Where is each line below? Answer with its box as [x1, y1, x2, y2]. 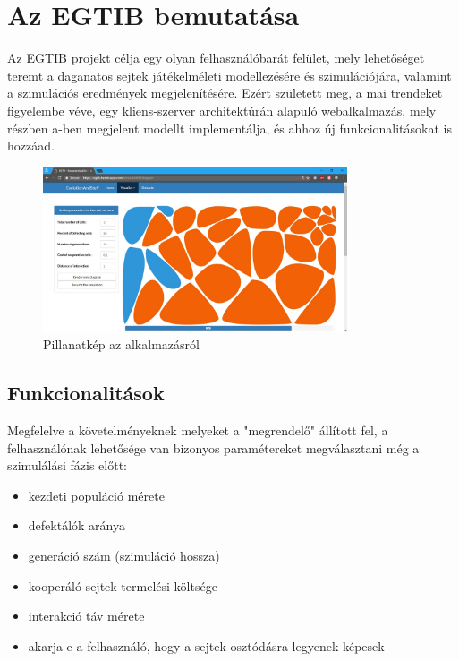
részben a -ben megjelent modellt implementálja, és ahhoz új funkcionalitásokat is [7, 118, 452, 137]
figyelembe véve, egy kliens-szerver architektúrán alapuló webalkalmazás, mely [7, 100, 437, 119]
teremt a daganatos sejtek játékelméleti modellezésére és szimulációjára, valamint [7, 65, 452, 84]
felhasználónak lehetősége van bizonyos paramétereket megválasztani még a [7, 438, 420, 457]
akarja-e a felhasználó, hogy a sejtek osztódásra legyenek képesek [28, 636, 385, 655]
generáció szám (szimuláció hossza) [28, 546, 220, 565]
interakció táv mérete [28, 606, 145, 625]
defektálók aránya [28, 516, 125, 535]
